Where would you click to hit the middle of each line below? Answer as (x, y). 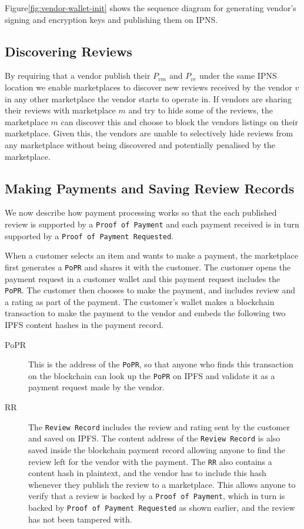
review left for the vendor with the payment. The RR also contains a (150, 461)
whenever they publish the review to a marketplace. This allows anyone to (162, 484)
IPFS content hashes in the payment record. (84, 324)
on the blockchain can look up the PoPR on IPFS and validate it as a (152, 375)
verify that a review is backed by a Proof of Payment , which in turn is (157, 496)
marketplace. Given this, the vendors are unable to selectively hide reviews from (149, 133)
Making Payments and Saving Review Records (150, 188)
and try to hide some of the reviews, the (201, 110)
